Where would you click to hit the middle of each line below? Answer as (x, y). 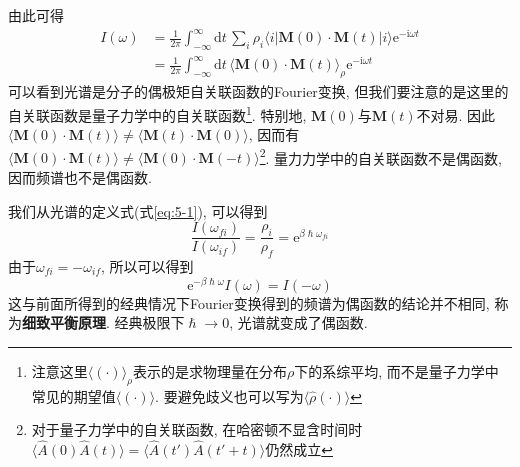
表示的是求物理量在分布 (209, 370)
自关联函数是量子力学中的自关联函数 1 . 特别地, (157, 113)
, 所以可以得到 (147, 265)
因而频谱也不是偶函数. (80, 176)
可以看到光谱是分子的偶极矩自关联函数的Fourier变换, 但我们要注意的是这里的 (258, 91)
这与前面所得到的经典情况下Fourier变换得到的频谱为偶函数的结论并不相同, (249, 302)
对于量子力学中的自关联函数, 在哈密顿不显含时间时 (197, 429)
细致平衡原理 (64, 322)
